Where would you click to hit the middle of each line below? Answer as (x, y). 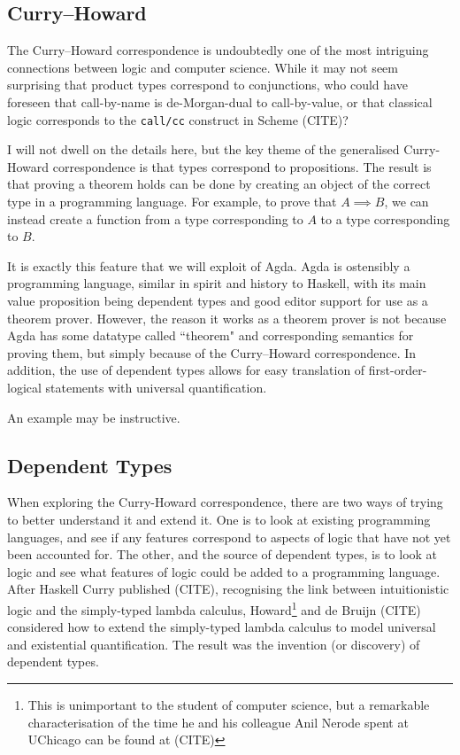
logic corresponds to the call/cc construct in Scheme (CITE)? (178, 119)
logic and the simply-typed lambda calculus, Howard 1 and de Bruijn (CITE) (214, 608)
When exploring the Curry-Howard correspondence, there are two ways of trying (225, 502)
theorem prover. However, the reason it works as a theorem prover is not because (227, 318)
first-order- (398, 370)
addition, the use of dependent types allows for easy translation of (186, 370)
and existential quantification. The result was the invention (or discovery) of (214, 644)
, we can (406, 202)
